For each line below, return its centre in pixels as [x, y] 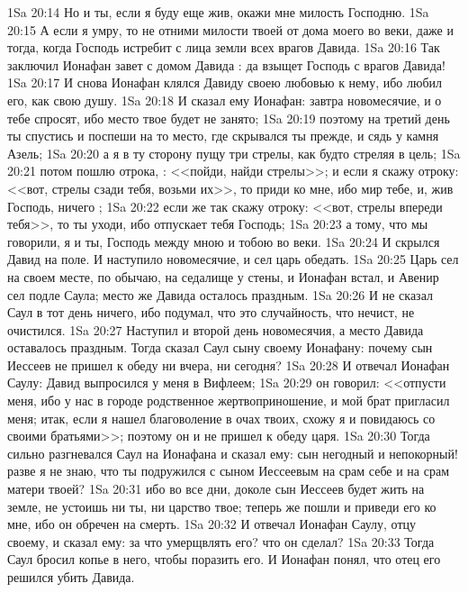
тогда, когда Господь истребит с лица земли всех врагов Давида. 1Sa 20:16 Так [224, 47]
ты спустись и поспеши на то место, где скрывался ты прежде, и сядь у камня [223, 136]
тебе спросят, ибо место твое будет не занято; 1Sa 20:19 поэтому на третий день [229, 118]
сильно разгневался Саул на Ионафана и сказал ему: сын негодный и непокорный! [233, 453]
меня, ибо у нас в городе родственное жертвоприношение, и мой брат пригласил [229, 401]
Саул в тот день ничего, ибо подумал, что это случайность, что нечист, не [211, 312]
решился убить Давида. [71, 577]
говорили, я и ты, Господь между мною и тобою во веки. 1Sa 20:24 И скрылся [224, 241]
